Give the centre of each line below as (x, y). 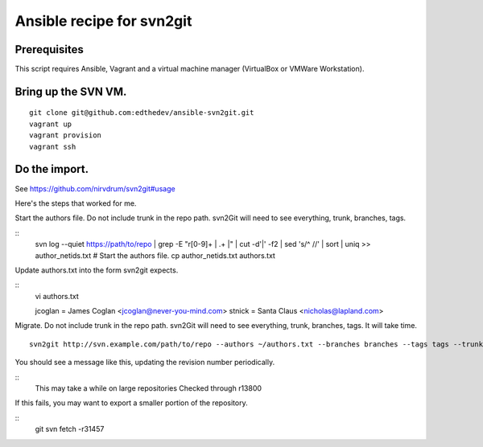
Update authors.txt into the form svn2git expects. (97, 270)
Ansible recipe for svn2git (103, 21)
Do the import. (52, 169)
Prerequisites (49, 49)
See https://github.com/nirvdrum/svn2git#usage (95, 188)
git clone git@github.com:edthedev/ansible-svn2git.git (142, 113)
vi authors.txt (57, 296)
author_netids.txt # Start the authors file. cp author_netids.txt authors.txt (155, 255)
